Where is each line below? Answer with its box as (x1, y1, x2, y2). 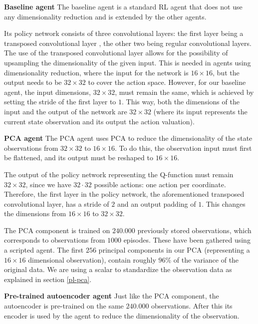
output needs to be (4, 77, 62, 87)
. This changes (202, 198, 246, 209)
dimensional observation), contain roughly (28, 254, 156, 265)
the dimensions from (4, 208, 66, 219)
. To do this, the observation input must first (114, 142, 252, 153)
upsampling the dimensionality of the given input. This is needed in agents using (4, 57, 251, 67)
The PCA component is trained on (4, 225, 110, 235)
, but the (213, 67, 240, 77)
